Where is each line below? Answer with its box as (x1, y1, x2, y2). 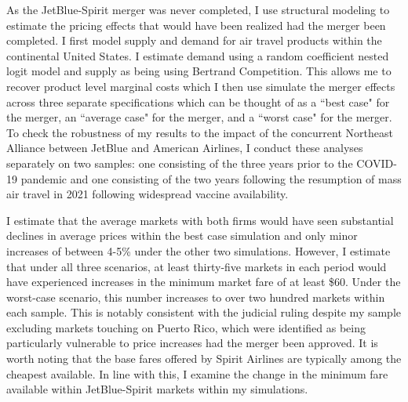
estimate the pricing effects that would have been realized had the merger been (6, 16, 386, 33)
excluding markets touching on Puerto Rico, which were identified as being (6, 319, 366, 335)
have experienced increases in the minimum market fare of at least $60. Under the (6, 273, 401, 290)
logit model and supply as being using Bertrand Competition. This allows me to (6, 63, 392, 79)
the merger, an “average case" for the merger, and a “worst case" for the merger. (6, 109, 392, 125)
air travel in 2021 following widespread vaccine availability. (6, 186, 289, 202)
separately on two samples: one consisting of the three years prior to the (6, 154, 353, 171)
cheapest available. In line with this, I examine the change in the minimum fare (6, 365, 388, 382)
